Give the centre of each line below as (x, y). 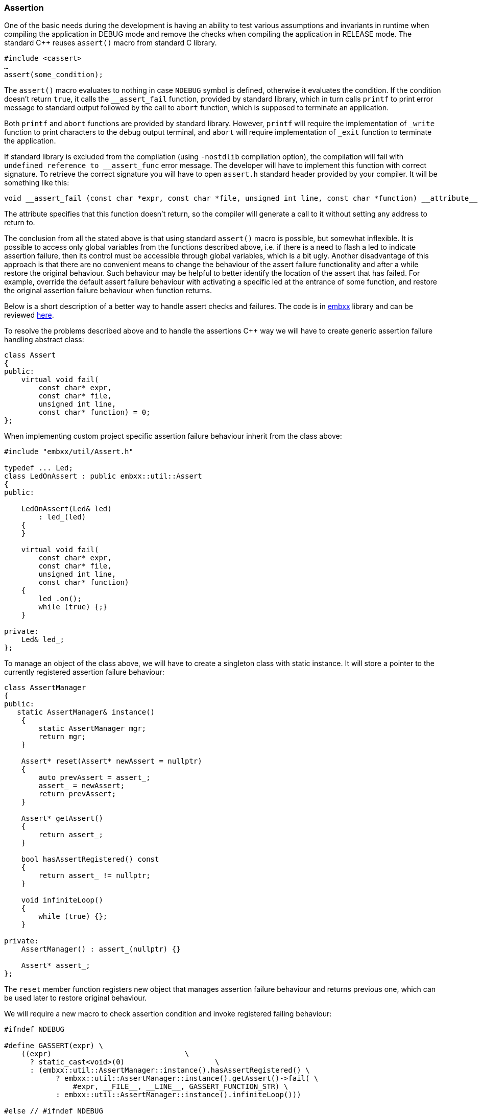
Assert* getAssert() (62, 819)
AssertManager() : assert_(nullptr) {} (101, 949)
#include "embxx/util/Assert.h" (69, 452)
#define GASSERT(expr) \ (54, 1046)
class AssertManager (45, 688)
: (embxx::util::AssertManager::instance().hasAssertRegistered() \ (170, 1070)
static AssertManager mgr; (92, 729)
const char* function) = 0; (94, 412)
